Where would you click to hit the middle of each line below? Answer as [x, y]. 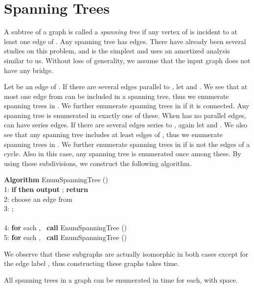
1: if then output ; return [46, 189]
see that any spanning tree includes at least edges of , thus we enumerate [113, 134]
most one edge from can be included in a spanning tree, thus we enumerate [116, 96]
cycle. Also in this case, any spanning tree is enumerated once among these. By [123, 154]
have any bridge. [29, 70]
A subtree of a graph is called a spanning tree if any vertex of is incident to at [121, 32]
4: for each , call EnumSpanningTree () [66, 228]
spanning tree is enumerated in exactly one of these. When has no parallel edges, [125, 115]
